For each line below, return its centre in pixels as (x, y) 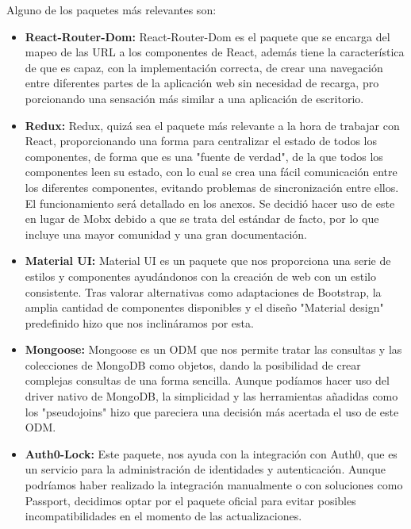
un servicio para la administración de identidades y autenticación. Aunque (205, 469)
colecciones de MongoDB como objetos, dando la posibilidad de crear (193, 364)
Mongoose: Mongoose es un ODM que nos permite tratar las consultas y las (213, 349)
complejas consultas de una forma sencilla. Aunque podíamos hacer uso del (207, 380)
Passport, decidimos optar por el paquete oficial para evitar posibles (190, 500)
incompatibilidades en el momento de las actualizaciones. (163, 516)
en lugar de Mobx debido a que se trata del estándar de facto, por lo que (202, 218)
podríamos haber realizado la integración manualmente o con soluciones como (214, 485)
